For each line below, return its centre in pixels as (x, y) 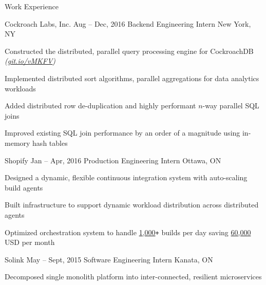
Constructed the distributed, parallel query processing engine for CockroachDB (129, 51)
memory (17, 142)
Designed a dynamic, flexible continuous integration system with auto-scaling (126, 177)
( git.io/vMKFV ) (30, 61)
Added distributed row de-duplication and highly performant (100, 106)
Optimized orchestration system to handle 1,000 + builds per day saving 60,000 (128, 232)
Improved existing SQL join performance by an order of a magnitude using (122, 133)
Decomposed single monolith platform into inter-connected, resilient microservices (133, 277)
